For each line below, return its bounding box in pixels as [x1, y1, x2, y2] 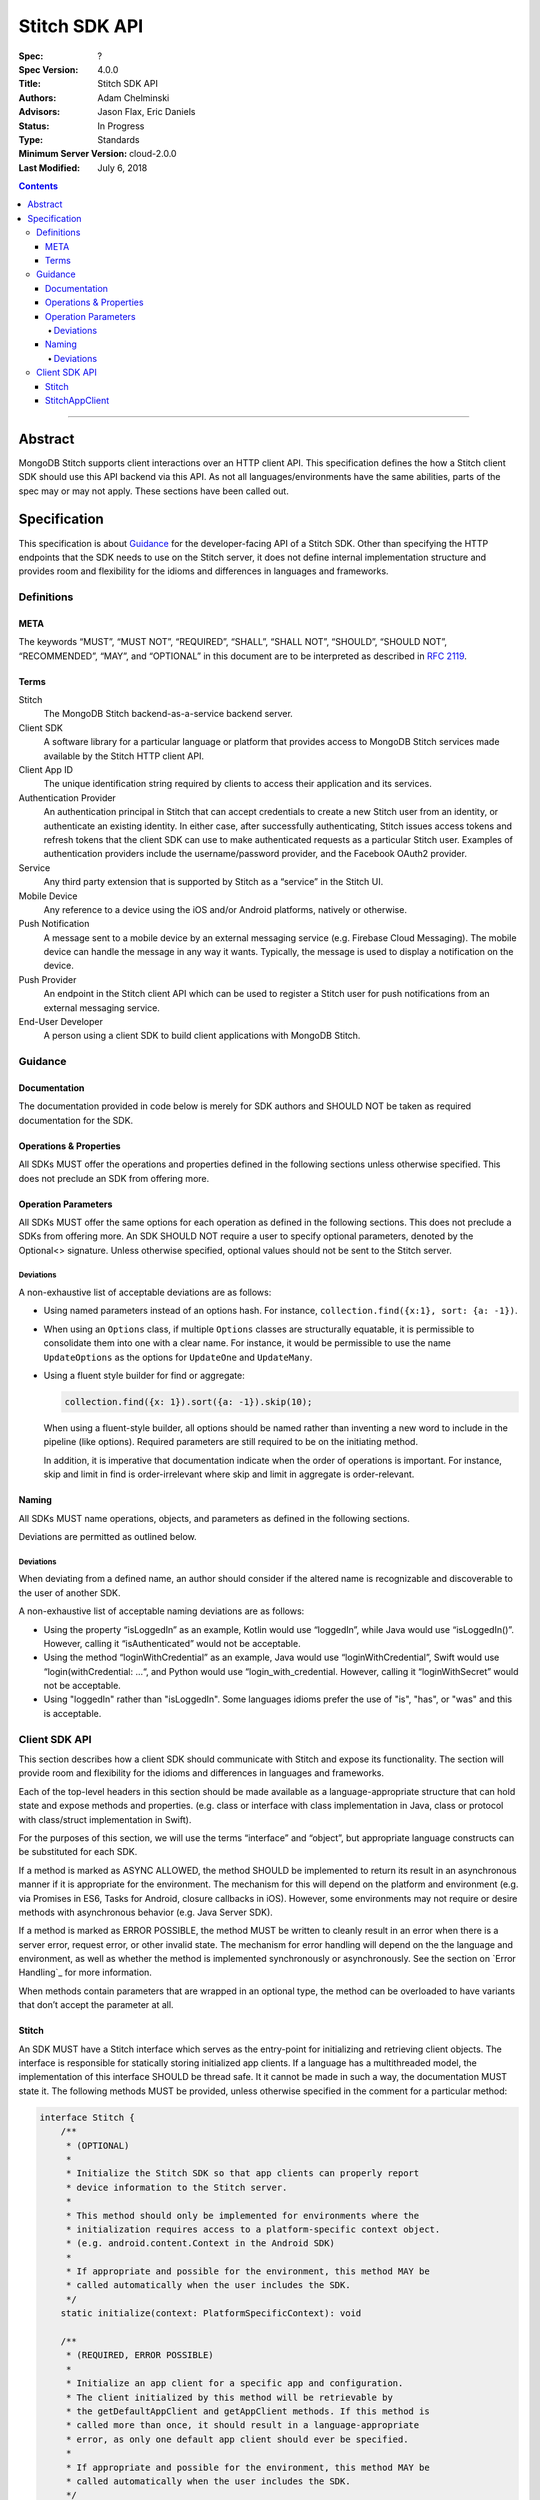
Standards [97, 133, 140, 145]
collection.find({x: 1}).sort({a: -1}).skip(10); [64, 1396, 313, 1408]
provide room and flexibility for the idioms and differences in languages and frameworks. [18, 1767, 385, 1779]
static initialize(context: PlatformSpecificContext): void [60, 2308, 362, 2319]
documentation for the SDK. [18, 1114, 134, 1126]
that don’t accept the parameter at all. [18, 1999, 174, 2011]
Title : [18, 78, 42, 90]
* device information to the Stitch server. [65, 2181, 288, 2193]
